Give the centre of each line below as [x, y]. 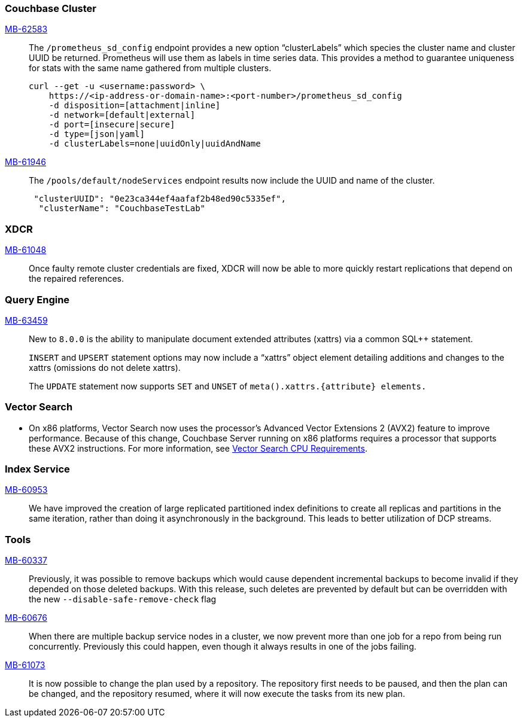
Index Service [37, 469]
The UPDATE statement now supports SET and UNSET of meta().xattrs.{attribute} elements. [228, 386]
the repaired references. [77, 279]
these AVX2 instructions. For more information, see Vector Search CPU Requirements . [198, 448]
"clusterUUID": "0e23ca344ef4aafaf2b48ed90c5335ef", [160, 199]
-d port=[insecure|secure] [112, 125]
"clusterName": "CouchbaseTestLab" [122, 208]
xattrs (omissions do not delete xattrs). [105, 367]
